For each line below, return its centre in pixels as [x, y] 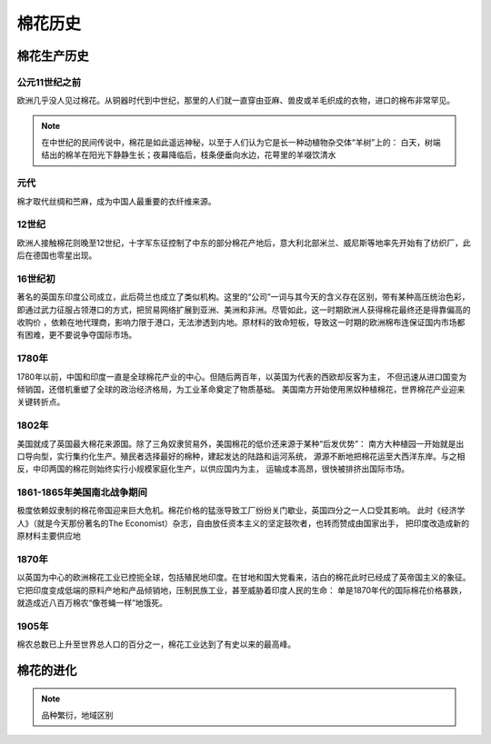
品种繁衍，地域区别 [77, 715]
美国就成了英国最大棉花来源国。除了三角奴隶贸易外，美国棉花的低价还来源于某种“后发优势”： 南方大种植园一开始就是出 [240, 443]
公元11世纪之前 [49, 82]
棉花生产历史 [53, 56]
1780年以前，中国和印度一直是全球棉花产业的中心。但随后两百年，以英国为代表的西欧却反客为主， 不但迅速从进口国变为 [242, 376]
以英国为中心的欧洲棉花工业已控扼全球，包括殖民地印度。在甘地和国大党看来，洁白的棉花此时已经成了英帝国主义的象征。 [244, 578]
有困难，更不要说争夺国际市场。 [76, 335]
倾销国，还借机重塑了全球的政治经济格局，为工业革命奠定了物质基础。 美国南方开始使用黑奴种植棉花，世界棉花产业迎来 [241, 389]
